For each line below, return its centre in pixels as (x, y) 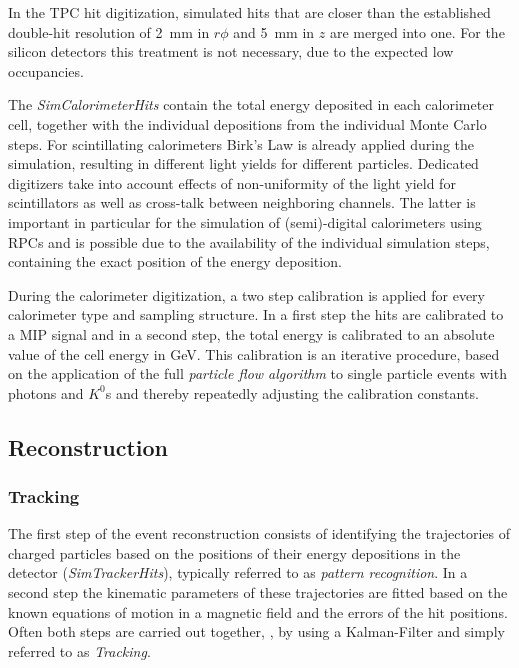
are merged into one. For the (417, 31)
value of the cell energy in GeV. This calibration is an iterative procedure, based (254, 353)
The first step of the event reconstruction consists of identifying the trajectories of (259, 533)
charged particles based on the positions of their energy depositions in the (234, 552)
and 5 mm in (274, 31)
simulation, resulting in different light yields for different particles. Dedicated (243, 163)
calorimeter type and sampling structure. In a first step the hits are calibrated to (256, 314)
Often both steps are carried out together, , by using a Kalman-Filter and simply (256, 631)
